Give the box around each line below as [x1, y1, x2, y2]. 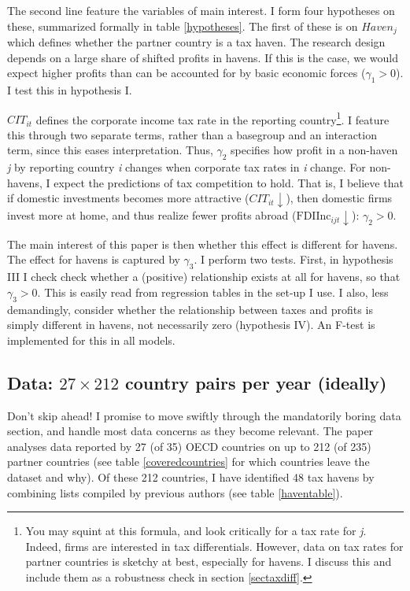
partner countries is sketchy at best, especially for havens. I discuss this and [25, 553, 392, 570]
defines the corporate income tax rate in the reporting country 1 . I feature [35, 109, 390, 127]
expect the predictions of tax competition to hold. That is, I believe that [54, 174, 404, 190]
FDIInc [296, 211, 331, 223]
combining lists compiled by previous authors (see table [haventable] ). [7, 484, 343, 501]
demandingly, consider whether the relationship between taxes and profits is [7, 301, 373, 317]
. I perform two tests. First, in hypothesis [194, 251, 393, 268]
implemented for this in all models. [7, 331, 175, 348]
